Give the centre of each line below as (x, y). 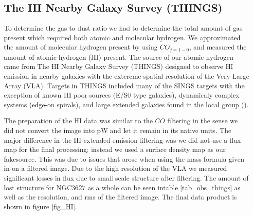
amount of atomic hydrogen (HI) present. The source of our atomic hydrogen (119, 57)
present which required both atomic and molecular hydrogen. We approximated (122, 37)
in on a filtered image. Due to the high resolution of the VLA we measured (116, 168)
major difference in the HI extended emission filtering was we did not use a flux (122, 140)
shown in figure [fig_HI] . (41, 206)
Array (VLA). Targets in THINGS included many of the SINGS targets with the (124, 85)
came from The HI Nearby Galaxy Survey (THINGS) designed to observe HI (119, 66)
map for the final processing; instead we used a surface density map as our (115, 149)
